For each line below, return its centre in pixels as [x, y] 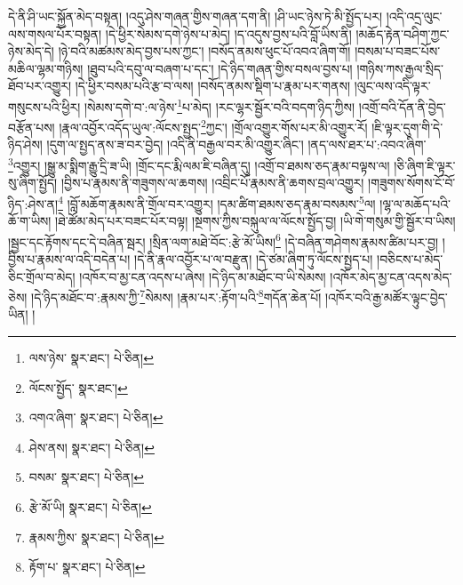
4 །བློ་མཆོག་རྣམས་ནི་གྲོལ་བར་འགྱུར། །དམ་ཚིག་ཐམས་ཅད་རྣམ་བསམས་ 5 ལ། [217, 202]
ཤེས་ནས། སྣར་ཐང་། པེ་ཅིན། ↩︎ [92, 447]
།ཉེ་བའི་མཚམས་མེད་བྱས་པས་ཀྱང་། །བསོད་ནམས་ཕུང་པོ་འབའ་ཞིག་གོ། [204, 51]
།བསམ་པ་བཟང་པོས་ [398, 51]
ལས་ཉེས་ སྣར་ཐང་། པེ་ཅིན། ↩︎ [91, 358]
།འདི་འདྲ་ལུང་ [414, 16]
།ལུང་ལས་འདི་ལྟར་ [392, 86]
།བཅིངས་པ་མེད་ [410, 259]
